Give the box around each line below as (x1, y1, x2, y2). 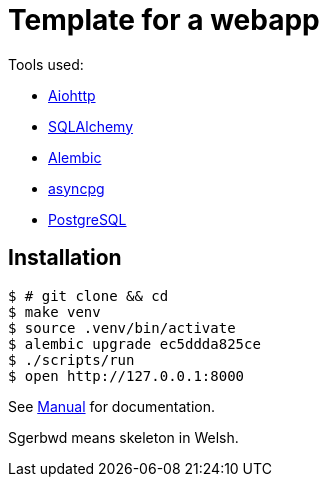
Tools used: (8, 55, 84, 73)
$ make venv (8, 303, 101, 320)
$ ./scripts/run (8, 351, 135, 368)
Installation (8, 245, 122, 271)
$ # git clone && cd (8, 287, 169, 304)
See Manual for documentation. (8, 397, 215, 415)
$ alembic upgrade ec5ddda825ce (8, 335, 261, 352)
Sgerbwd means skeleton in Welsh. (8, 428, 239, 446)
